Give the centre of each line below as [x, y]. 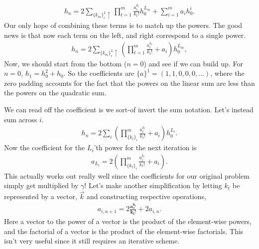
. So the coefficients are [99, 73]
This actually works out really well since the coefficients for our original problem [127, 175]
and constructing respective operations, [146, 196]
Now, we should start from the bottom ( [65, 63]
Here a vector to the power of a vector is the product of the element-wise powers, [128, 221]
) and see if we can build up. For [193, 63]
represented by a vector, [41, 196]
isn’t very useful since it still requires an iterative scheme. [92, 241]
